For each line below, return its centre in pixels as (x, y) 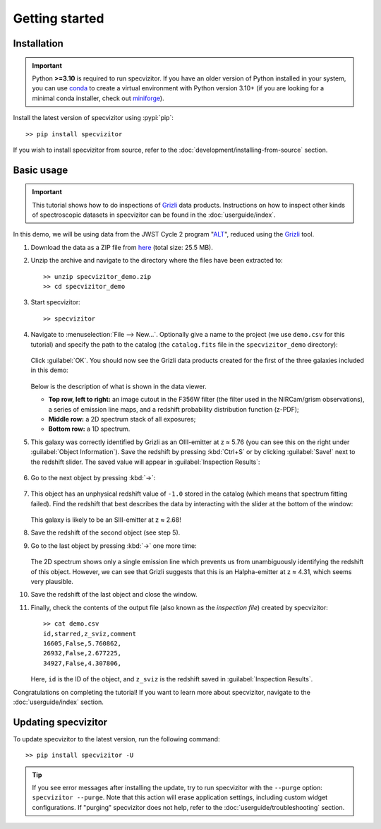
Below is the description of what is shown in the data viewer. (119, 386)
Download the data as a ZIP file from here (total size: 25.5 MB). (122, 247)
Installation (38, 43)
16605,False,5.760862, (83, 643)
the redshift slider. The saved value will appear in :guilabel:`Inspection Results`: (145, 462)
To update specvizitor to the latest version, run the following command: (116, 739)
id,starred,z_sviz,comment (90, 633)
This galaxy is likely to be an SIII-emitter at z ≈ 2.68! (106, 520)
